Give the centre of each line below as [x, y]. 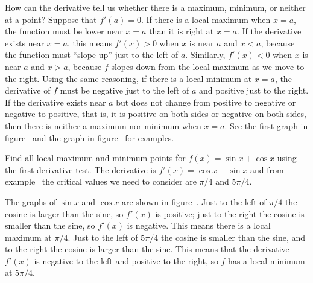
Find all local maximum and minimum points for [95, 158]
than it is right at [182, 31]
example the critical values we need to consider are [101, 181]
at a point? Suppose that [51, 19]
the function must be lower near [64, 31]
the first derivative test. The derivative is [81, 169]
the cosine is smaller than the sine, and [233, 237]
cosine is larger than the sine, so [64, 213]
